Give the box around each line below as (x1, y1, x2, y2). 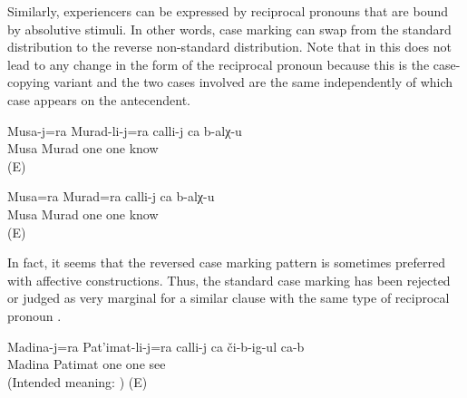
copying (7, 73, 50, 92)
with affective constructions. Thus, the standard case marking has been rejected (7, 270, 451, 289)
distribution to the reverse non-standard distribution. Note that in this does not (7, 37, 452, 56)
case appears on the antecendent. (7, 90, 191, 109)
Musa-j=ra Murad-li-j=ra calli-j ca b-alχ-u (7, 121, 242, 140)
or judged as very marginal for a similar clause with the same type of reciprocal (7, 288, 450, 307)
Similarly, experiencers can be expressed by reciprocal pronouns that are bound (7, 2, 448, 20)
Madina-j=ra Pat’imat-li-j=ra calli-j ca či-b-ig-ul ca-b (7, 336, 305, 355)
